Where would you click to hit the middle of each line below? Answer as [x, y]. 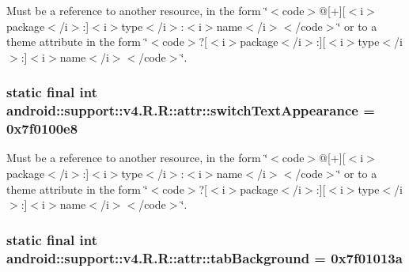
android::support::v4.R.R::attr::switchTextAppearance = [191, 110]
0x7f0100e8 [42, 128]
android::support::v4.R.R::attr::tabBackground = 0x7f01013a [204, 257]
